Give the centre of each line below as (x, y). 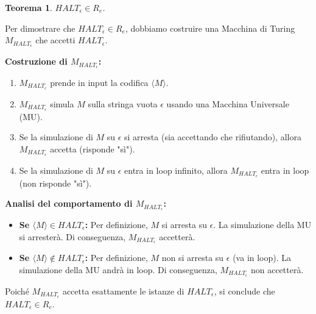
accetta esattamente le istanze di (123, 291)
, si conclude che (244, 291)
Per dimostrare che (40, 28)
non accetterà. (277, 270)
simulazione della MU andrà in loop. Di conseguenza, (118, 270)
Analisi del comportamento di (69, 203)
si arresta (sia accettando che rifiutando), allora (213, 137)
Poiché (17, 291)
